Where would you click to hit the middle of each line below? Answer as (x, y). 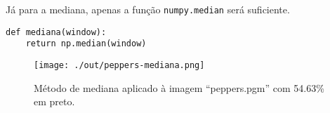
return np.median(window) (86, 44)
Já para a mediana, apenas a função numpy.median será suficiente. (148, 9)
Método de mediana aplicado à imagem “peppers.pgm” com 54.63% (179, 87)
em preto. (54, 101)
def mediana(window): (56, 32)
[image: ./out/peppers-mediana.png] (119, 65)
